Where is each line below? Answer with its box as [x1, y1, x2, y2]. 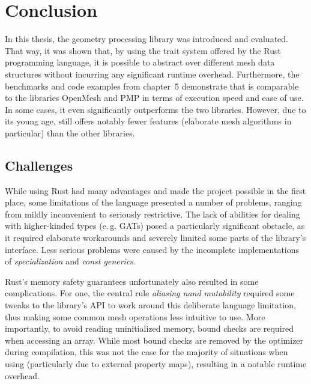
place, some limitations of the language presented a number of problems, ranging [5, 196, 302, 209]
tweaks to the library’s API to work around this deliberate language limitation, [5, 299, 296, 311]
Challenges [5, 156, 73, 174]
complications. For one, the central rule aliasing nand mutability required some [5, 287, 295, 299]
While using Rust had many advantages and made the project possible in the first [5, 184, 306, 197]
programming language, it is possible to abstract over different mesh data [5, 56, 275, 69]
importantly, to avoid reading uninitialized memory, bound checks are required [5, 322, 294, 335]
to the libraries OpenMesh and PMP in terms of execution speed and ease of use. [5, 91, 304, 104]
